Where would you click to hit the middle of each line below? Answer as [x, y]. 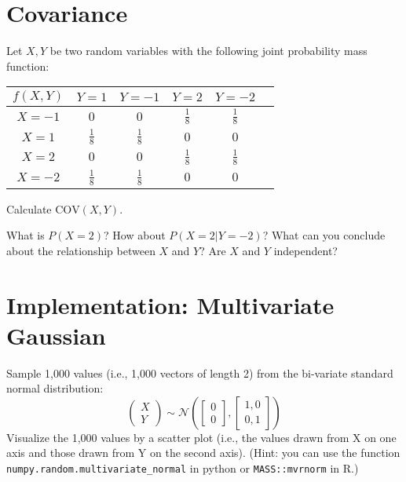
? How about [135, 235]
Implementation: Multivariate [170, 304]
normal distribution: [55, 388]
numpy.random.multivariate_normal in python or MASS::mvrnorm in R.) [183, 468]
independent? [305, 250]
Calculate [29, 208]
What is [26, 235]
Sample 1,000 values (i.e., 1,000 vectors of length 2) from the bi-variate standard [200, 372]
